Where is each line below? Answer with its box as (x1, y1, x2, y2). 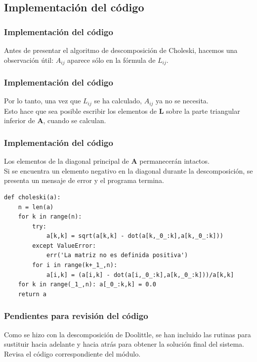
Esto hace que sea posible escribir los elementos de (4, 105, 157, 116)
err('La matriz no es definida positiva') (46, 252, 188, 259)
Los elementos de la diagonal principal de (4, 156, 129, 166)
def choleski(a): (4, 193, 61, 201)
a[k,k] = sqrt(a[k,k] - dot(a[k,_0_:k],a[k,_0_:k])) (46, 232, 223, 240)
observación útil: (4, 54, 54, 65)
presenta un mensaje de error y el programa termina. (4, 175, 164, 185)
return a (18, 290, 46, 298)
